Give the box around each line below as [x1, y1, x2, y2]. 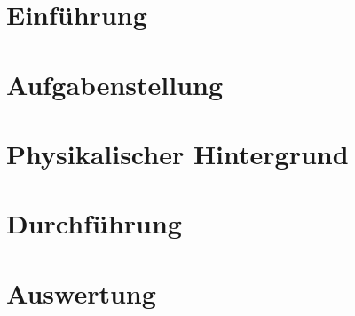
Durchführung [6, 205, 182, 241]
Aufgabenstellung [6, 66, 224, 102]
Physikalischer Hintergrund [6, 135, 349, 171]
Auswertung [6, 274, 156, 311]
